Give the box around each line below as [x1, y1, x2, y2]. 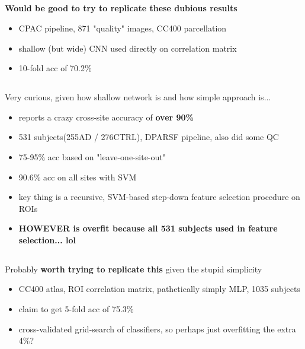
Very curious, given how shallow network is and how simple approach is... [5, 91, 271, 103]
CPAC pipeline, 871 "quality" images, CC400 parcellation [18, 21, 227, 34]
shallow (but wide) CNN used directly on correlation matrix [18, 42, 237, 54]
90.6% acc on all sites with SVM [18, 170, 137, 183]
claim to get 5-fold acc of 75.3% [18, 303, 134, 315]
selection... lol [18, 233, 76, 246]
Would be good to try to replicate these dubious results [5, 2, 237, 14]
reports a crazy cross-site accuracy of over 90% [18, 110, 194, 123]
